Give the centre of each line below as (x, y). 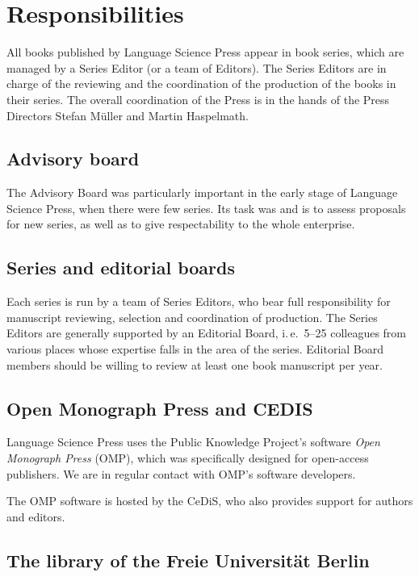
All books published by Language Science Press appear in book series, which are (205, 52)
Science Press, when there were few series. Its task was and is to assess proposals (206, 208)
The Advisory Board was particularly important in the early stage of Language (202, 192)
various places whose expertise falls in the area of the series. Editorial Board (195, 349)
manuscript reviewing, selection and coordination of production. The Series (192, 317)
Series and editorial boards (121, 268)
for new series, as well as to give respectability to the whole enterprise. (181, 224)
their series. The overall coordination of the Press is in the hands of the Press (198, 99)
